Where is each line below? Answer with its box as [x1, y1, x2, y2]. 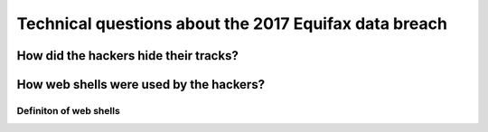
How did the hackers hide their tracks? [16, 48, 239, 63]
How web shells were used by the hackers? [16, 77, 266, 92]
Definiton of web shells [16, 104, 121, 117]
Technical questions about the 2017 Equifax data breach [16, 14, 447, 33]
